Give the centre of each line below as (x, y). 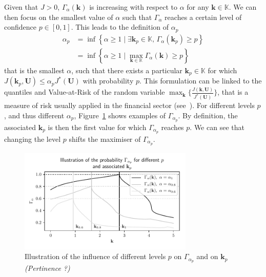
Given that (21, 7)
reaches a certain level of (203, 17)
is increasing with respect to (134, 7)
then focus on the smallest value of (59, 17)
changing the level (33, 138)
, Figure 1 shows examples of (120, 115)
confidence (20, 27)
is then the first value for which (97, 127)
